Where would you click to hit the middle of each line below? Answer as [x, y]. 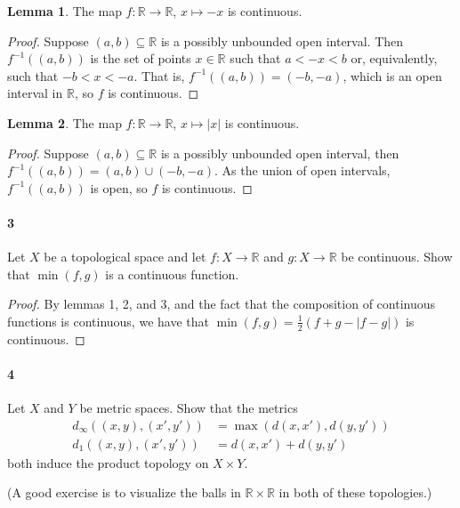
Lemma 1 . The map [65, 11]
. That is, [159, 75]
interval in [35, 93]
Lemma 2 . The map [65, 122]
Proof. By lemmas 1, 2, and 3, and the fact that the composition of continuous [222, 304]
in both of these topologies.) [355, 492]
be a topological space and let [125, 257]
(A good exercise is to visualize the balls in [124, 492]
